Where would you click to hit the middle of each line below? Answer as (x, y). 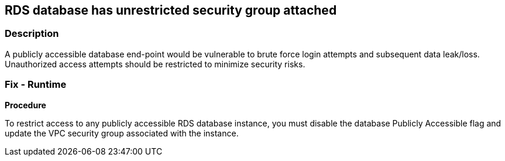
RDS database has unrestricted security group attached (171, 10)
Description (32, 34)
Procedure (25, 105)
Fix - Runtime (36, 85)
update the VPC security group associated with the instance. (122, 133)
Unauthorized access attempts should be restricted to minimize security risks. (155, 64)
